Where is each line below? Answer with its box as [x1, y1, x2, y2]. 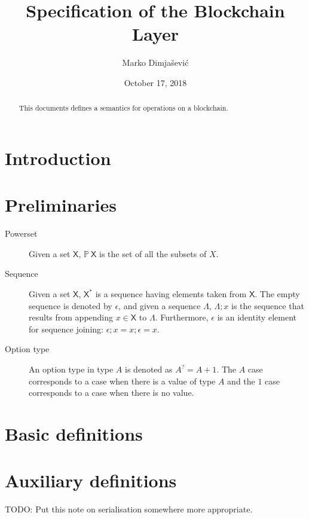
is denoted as [125, 363, 173, 375]
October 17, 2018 [124, 76, 187, 88]
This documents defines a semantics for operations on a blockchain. [19, 103, 228, 113]
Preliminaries [5, 193, 117, 217]
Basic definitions [5, 421, 143, 445]
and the [227, 374, 255, 387]
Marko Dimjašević [122, 56, 189, 69]
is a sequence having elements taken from [95, 288, 247, 300]
